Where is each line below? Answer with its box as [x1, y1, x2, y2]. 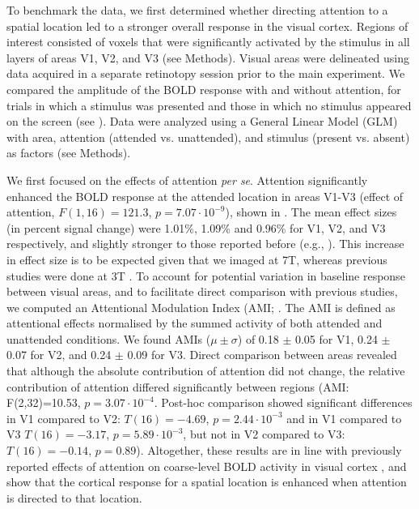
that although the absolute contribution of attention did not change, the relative [6, 362, 405, 379]
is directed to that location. [6, 489, 142, 506]
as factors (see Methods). [6, 144, 131, 161]
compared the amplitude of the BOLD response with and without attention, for [6, 80, 401, 97]
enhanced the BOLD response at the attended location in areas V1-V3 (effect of [6, 187, 404, 204]
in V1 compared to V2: [6, 409, 121, 426]
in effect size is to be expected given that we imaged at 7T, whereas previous [6, 250, 387, 267]
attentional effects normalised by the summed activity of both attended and [6, 314, 383, 331]
